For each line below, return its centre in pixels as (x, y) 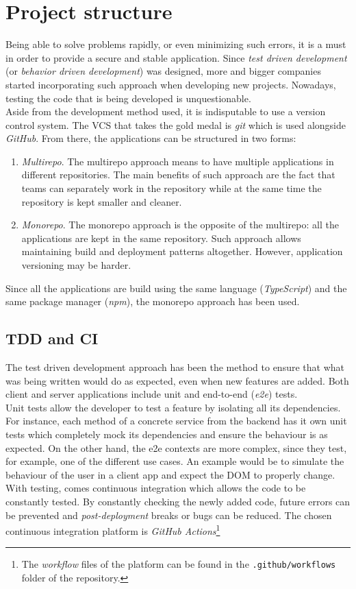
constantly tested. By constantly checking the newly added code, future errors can (178, 501)
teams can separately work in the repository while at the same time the (171, 188)
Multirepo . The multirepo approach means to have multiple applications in (178, 161)
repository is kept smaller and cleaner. (102, 201)
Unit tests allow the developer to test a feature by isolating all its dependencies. (173, 407)
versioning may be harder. (76, 265)
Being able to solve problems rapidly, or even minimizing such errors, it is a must (176, 44)
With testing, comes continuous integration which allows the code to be (156, 488)
